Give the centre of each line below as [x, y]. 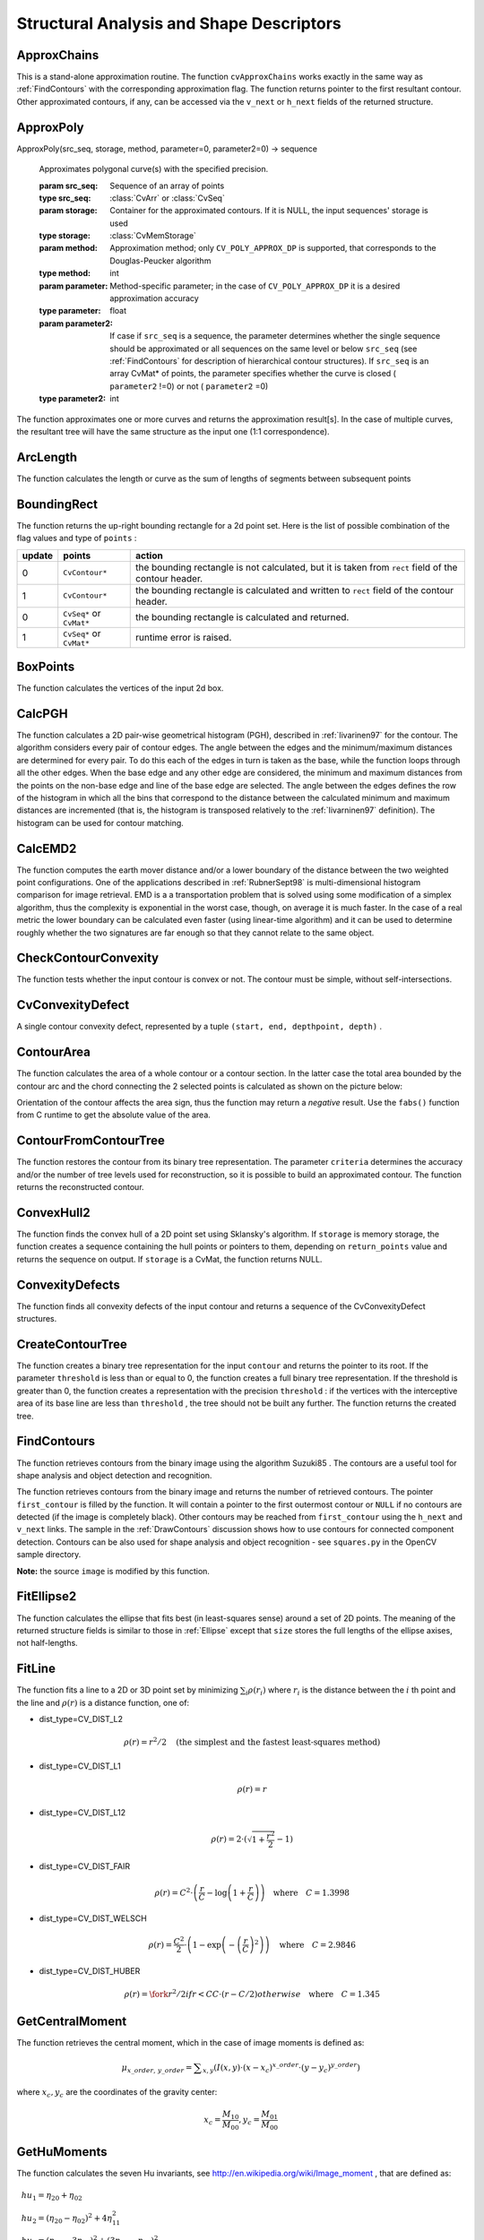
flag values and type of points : [77, 538]
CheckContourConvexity [88, 958]
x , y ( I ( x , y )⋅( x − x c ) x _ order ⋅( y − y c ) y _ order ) [281, 2068]
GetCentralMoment [72, 2022]
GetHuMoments [62, 2152]
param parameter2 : [76, 323]
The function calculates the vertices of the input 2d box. [120, 688]
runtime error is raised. [184, 638]
